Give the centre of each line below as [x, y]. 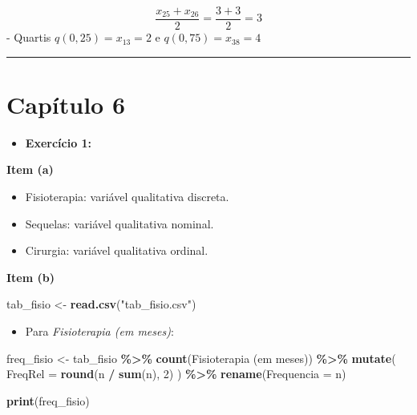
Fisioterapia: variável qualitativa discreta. [127, 196]
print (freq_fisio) [48, 400]
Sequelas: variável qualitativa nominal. [119, 223]
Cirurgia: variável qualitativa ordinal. [117, 250]
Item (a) [30, 169]
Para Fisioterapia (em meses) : [99, 330]
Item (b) [30, 277]
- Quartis [29, 37]
